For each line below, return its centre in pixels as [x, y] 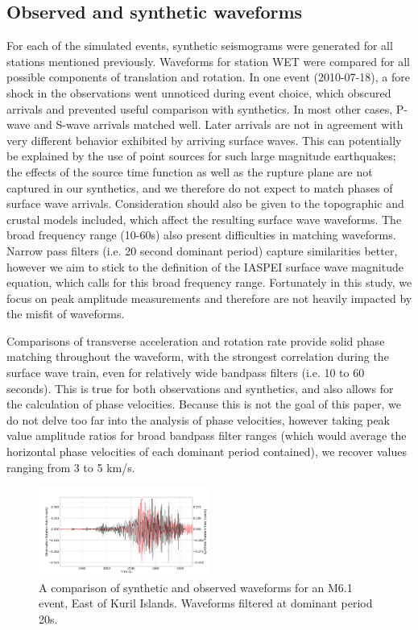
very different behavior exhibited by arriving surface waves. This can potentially [204, 140]
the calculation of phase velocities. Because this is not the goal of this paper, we [204, 404]
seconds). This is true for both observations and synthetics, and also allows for [200, 388]
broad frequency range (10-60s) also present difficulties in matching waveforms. [201, 235]
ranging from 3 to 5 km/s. [71, 467]
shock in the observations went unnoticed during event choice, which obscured [199, 92]
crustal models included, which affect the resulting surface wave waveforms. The [204, 219]
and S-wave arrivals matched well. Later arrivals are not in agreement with [219, 124]
